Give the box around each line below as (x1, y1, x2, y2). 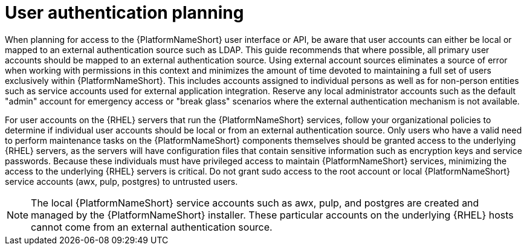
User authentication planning (5, 2, 244, 23)
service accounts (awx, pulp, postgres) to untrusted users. (5, 176, 238, 187)
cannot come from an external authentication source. (31, 220, 273, 233)
